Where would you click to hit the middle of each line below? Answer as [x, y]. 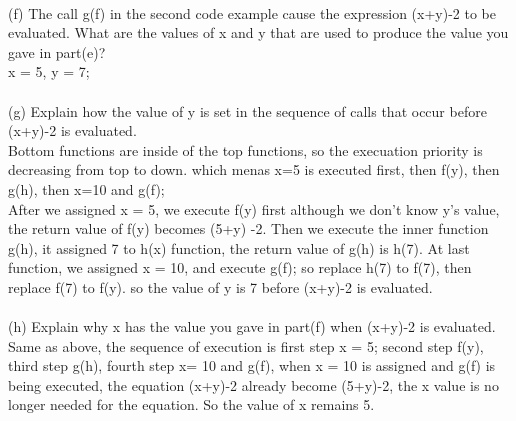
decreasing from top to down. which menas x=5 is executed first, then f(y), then [254, 169]
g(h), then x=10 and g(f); [86, 188]
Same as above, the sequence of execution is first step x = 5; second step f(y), [246, 345]
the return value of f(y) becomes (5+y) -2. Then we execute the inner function [248, 228]
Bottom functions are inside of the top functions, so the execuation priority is [245, 149]
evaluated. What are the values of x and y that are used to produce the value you [258, 32]
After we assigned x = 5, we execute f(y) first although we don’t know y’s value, [254, 208]
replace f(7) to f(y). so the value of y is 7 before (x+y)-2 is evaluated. [220, 286]
